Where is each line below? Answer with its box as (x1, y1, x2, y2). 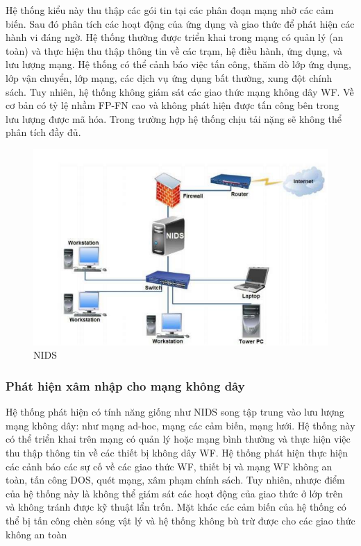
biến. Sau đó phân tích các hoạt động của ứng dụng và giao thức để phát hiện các (6, 16, 355, 31)
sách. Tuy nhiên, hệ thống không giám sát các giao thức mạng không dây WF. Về (6, 84, 354, 99)
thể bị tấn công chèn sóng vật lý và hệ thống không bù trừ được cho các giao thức (6, 513, 355, 527)
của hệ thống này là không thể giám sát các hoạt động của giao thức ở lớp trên (6, 486, 343, 500)
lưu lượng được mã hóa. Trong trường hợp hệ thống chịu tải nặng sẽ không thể (6, 111, 342, 126)
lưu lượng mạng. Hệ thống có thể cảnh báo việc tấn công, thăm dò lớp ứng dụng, (6, 57, 351, 71)
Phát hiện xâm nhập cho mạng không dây (6, 377, 245, 394)
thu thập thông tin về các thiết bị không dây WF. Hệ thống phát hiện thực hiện (6, 445, 348, 459)
